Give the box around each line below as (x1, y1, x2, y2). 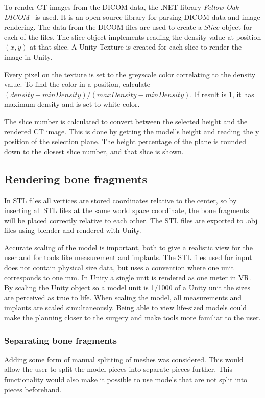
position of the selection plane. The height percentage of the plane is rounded (4, 136, 246, 147)
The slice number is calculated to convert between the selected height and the (4, 115, 248, 126)
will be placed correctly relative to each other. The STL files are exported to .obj (4, 215, 258, 225)
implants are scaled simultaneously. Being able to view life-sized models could (4, 302, 247, 313)
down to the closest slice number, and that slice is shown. (4, 146, 184, 156)
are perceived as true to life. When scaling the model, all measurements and (4, 292, 242, 302)
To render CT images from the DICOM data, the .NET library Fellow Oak (4, 2, 239, 12)
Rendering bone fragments (4, 171, 147, 186)
